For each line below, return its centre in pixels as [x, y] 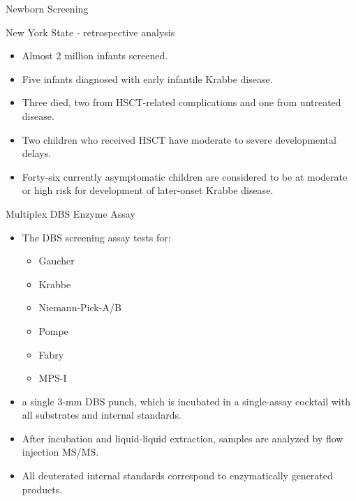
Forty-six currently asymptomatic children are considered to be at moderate [185, 176]
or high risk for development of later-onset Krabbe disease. [148, 190]
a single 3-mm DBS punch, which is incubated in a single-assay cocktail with [186, 401]
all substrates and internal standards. [102, 415]
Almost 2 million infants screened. [95, 55]
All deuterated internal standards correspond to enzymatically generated [177, 476]
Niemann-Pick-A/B [80, 307]
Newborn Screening [47, 8]
